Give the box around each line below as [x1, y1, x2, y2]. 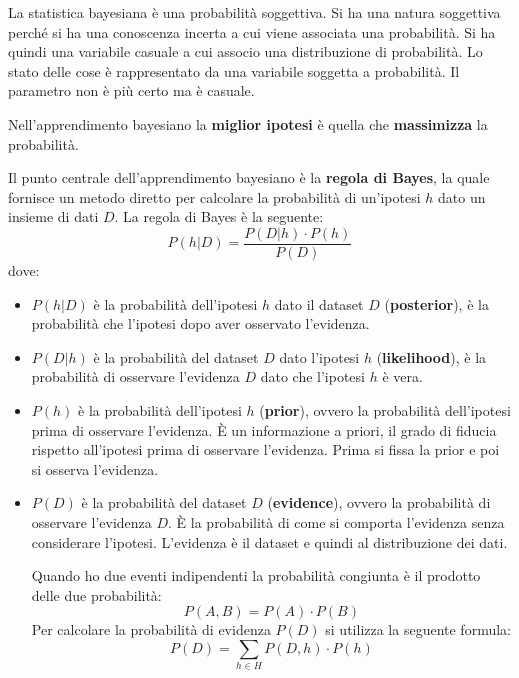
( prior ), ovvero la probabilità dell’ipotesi [259, 399, 511, 420]
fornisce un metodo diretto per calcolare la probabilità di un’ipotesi [8, 186, 421, 207]
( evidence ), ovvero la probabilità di [267, 492, 491, 513]
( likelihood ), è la [376, 346, 487, 367]
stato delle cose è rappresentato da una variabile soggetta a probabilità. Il [8, 60, 460, 81]
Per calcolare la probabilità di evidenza [31, 619, 271, 640]
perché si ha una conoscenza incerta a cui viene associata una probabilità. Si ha [8, 21, 496, 42]
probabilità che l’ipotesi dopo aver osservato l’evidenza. [31, 313, 370, 334]
